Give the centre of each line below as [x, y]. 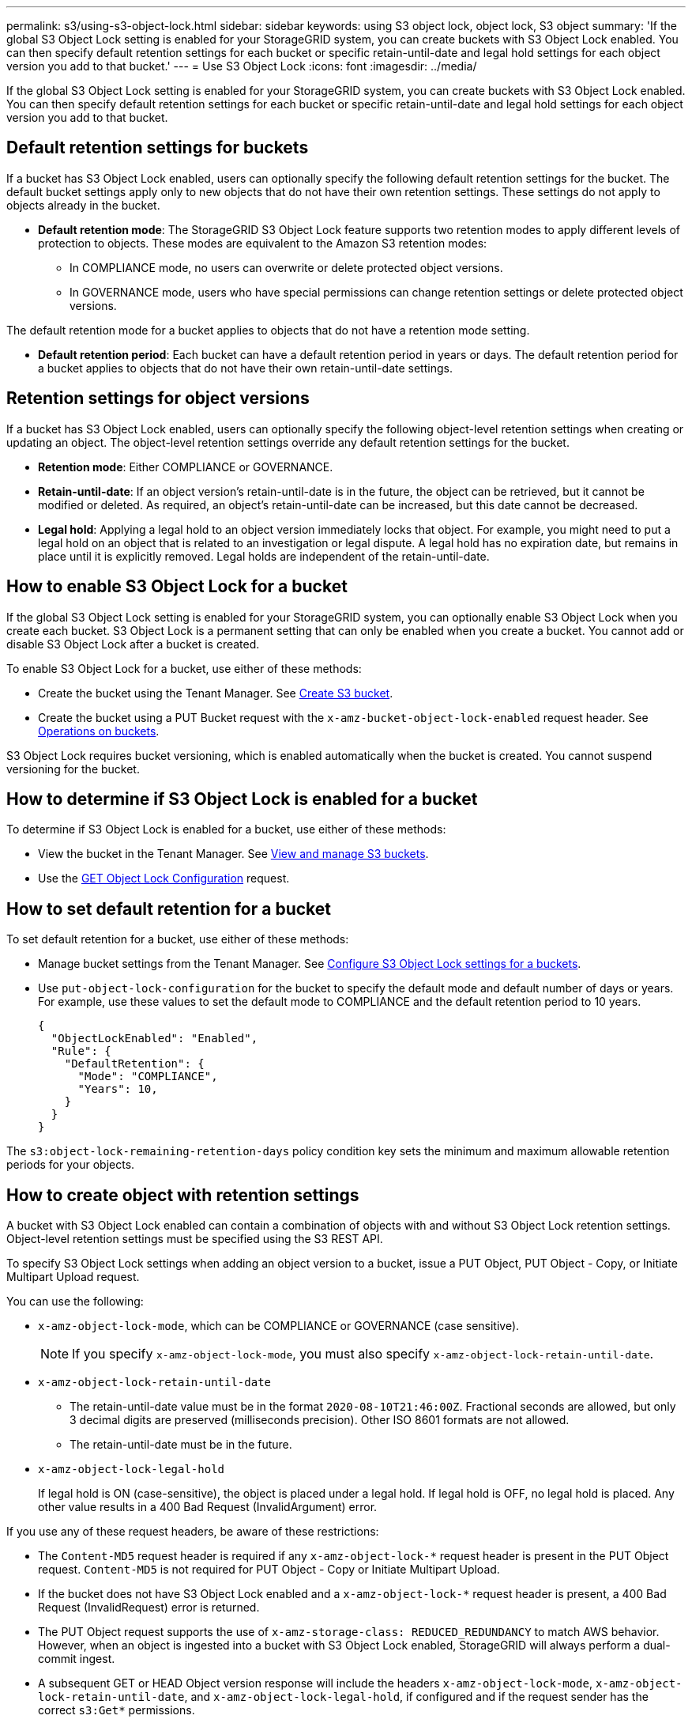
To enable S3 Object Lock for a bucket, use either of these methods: [184, 668]
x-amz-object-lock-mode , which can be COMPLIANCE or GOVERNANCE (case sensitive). [279, 1326]
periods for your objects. [71, 1165]
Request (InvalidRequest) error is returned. [149, 1608]
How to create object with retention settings [183, 1195]
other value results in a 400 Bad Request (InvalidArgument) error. [208, 1507]
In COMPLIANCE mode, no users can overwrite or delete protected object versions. [286, 267]
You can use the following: [75, 1302]
